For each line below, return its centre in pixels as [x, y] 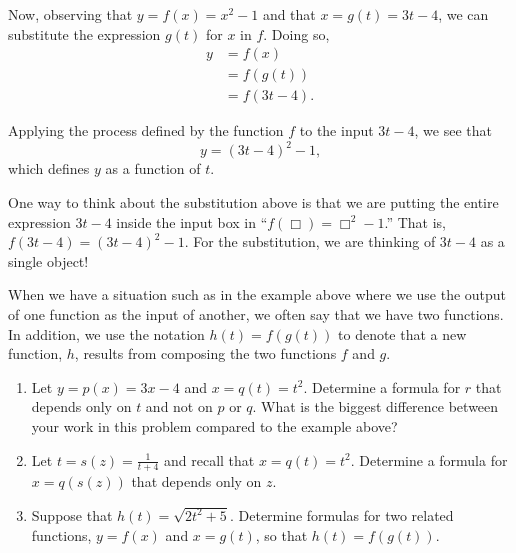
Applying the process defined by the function [146, 130]
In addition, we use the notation [106, 333]
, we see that [453, 130]
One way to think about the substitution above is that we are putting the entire [253, 201]
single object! [48, 260]
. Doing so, [296, 33]
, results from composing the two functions [205, 353]
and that [289, 14]
